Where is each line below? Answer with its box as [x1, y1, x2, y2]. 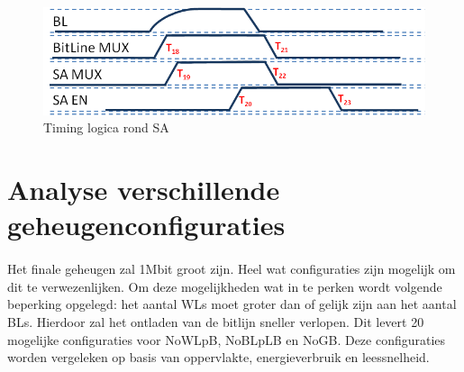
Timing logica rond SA [43, 118, 169, 137]
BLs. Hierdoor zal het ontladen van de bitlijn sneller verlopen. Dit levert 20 [7, 312, 424, 331]
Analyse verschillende [7, 171, 280, 208]
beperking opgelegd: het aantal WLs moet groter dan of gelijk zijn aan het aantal [7, 295, 457, 313]
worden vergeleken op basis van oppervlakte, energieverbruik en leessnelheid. [7, 348, 430, 367]
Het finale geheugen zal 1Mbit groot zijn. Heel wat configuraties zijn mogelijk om [7, 259, 456, 278]
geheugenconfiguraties [7, 206, 286, 243]
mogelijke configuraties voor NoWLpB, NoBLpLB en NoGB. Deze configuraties [7, 330, 446, 349]
